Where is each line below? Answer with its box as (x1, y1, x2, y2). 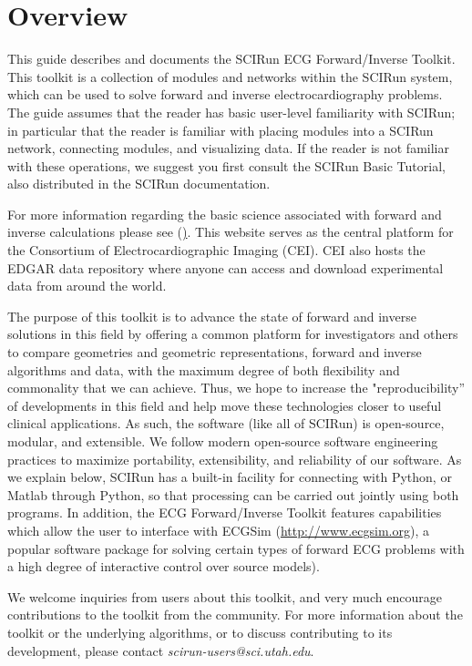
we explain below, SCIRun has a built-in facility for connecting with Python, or (7, 467, 452, 487)
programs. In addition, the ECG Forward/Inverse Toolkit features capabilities (7, 503, 442, 522)
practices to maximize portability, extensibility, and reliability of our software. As (7, 449, 462, 468)
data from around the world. (7, 276, 167, 295)
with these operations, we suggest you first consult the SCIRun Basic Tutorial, (7, 156, 446, 175)
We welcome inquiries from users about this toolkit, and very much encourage (7, 587, 442, 606)
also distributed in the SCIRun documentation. (7, 174, 271, 193)
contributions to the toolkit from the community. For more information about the (7, 605, 463, 624)
